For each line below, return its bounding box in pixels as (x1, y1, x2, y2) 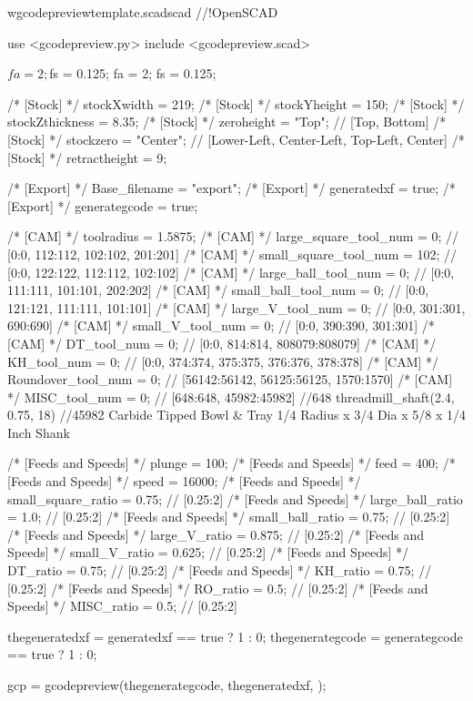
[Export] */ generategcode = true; (7, 196, 198, 215)
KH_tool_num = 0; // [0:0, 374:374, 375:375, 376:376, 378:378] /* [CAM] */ (7, 351, 439, 371)
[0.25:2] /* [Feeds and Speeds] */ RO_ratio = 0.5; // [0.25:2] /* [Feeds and (7, 578, 428, 597)
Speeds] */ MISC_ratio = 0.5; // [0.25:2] (7, 596, 237, 615)
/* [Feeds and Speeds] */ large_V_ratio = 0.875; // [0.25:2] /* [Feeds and (7, 524, 425, 544)
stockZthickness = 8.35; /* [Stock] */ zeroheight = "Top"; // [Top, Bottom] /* (7, 112, 447, 131)
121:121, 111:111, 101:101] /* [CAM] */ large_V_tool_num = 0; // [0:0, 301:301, (7, 298, 466, 317)
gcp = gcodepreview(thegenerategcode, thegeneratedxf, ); (7, 676, 327, 694)
